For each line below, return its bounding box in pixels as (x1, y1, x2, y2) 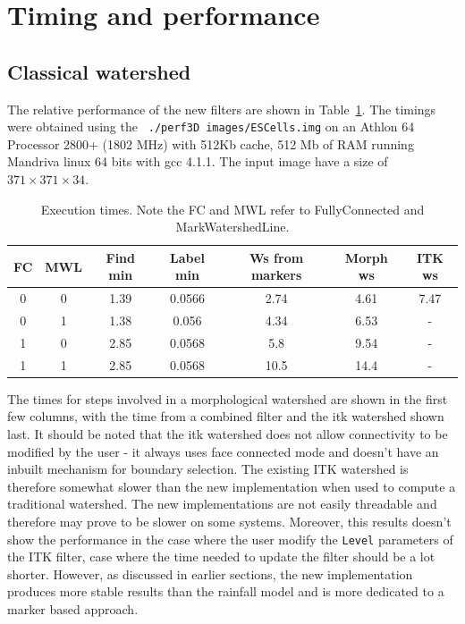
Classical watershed (7, 57, 191, 85)
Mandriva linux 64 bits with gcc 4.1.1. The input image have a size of (7, 152, 388, 171)
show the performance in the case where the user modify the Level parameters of (7, 529, 453, 548)
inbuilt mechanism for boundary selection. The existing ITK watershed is (7, 460, 409, 478)
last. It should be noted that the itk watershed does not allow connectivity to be (7, 425, 448, 443)
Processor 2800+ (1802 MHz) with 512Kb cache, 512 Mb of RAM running (7, 134, 414, 153)
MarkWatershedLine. (175, 217, 290, 236)
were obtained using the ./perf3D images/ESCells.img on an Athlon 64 (7, 117, 415, 136)
